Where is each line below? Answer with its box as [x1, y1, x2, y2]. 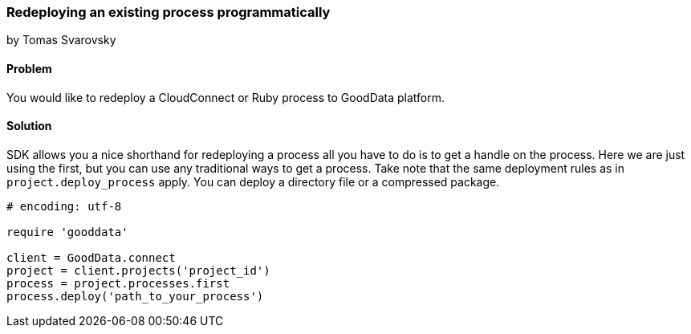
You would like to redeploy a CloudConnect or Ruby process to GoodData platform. [6, 90, 445, 104]
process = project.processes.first [6, 276, 230, 290]
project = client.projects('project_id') [6, 263, 270, 277]
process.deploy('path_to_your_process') [6, 289, 264, 303]
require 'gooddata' [6, 225, 128, 238]
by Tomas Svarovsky [6, 33, 116, 47]
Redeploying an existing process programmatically [6, 4, 331, 20]
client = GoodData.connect [6, 250, 176, 264]
